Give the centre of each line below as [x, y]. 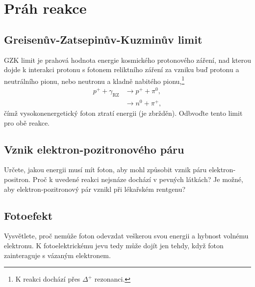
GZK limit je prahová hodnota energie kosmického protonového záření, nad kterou [127, 60]
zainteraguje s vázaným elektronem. [57, 255]
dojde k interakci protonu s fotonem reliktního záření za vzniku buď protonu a [122, 69]
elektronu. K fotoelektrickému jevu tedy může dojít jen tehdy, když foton [114, 245]
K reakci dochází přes [48, 279]
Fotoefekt [28, 215]
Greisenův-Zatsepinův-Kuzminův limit [103, 39]
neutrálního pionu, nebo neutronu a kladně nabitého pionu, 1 [94, 80]
